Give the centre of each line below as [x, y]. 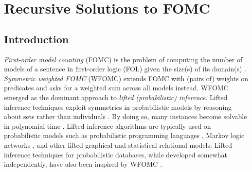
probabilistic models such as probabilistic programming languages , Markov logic [124, 135]
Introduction [36, 39]
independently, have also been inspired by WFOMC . [83, 164]
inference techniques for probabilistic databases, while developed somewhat [116, 154]
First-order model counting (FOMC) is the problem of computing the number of [123, 59]
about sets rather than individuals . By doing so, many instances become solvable [126, 116]
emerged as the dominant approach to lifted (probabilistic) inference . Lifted [116, 97]
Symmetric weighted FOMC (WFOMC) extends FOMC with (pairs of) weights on [126, 78]
